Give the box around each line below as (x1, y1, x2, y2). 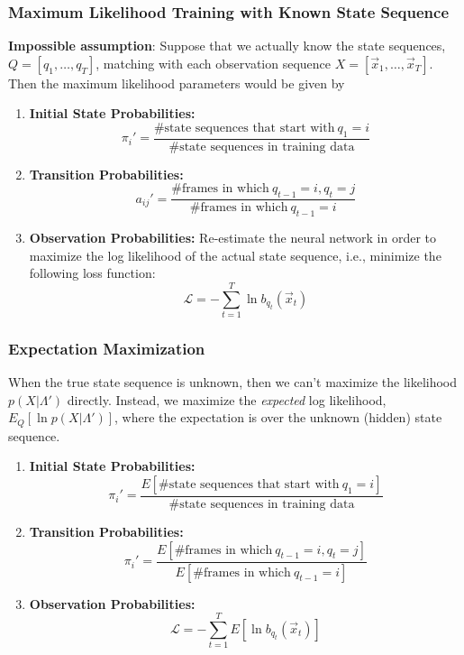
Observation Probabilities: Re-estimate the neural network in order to (29, 228, 437, 247)
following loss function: (29, 263, 156, 282)
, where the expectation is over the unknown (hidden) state (114, 408, 442, 427)
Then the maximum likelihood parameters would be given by (8, 73, 345, 92)
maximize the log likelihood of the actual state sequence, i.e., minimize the (29, 245, 441, 264)
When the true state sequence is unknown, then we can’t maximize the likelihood (8, 373, 458, 392)
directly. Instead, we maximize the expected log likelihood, (67, 390, 387, 409)
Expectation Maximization (8, 337, 205, 359)
